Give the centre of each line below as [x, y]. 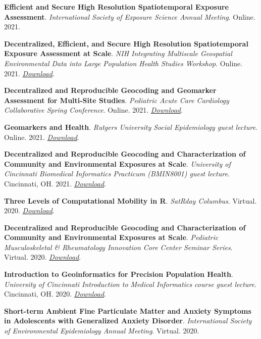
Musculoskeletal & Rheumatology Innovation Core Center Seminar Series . [118, 247]
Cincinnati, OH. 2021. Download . [55, 183]
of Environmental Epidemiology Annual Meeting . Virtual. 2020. [102, 331]
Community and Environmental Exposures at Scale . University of [117, 163]
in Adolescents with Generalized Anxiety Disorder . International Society [128, 321]
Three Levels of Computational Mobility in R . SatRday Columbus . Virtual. [130, 200]
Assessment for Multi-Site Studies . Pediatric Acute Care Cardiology [117, 100]
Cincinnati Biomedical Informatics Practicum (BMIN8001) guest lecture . [117, 174]
